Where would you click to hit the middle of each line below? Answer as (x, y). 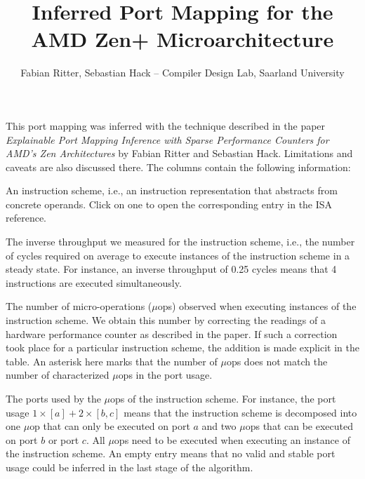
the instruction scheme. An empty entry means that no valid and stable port (171, 453)
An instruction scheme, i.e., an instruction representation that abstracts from (172, 190)
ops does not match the (277, 361)
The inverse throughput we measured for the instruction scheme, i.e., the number (180, 242)
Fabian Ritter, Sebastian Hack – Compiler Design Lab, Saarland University (182, 73)
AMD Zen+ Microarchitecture (182, 39)
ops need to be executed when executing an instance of (232, 439)
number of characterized (58, 375)
